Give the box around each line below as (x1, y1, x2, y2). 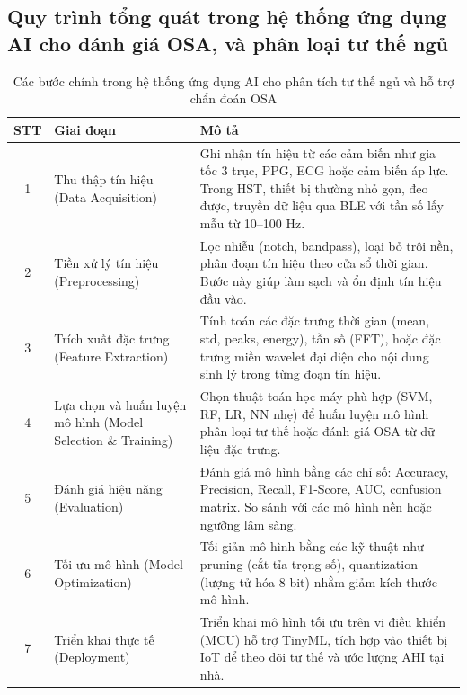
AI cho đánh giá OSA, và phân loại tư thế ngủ (7, 29, 449, 57)
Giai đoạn (54, 120, 116, 138)
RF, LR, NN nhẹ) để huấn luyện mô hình (199, 404, 429, 423)
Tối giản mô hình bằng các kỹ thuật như (199, 537, 424, 556)
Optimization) (54, 572, 132, 591)
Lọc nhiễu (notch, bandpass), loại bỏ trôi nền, (199, 236, 454, 254)
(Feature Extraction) (54, 346, 169, 365)
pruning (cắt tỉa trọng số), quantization (199, 554, 418, 573)
